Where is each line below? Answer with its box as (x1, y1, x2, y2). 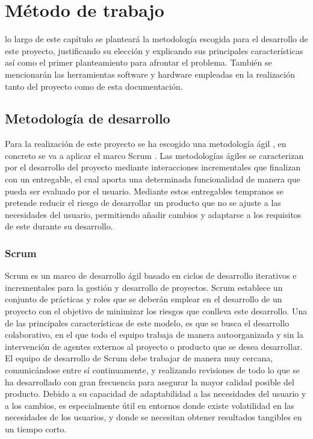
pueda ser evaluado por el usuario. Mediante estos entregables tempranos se (5, 184, 284, 197)
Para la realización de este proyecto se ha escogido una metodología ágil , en (5, 137, 287, 150)
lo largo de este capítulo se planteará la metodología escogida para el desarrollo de (5, 33, 308, 45)
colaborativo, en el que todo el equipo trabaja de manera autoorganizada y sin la (5, 328, 304, 341)
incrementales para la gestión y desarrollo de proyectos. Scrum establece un (5, 281, 283, 293)
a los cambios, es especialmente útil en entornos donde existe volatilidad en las (5, 399, 294, 411)
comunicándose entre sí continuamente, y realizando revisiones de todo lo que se (5, 364, 300, 376)
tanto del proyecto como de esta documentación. (5, 79, 183, 92)
